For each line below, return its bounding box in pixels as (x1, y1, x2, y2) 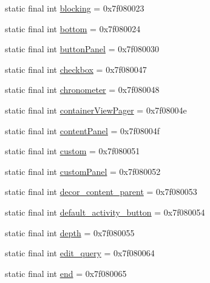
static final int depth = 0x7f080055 (5, 226, 135, 239)
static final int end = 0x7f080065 (5, 267, 127, 279)
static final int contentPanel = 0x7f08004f (5, 124, 160, 137)
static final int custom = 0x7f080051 (5, 145, 140, 157)
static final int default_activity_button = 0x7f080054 (5, 205, 205, 218)
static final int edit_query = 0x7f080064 (5, 247, 155, 259)
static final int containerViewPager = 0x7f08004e (5, 103, 187, 116)
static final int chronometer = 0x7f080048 (5, 83, 160, 96)
